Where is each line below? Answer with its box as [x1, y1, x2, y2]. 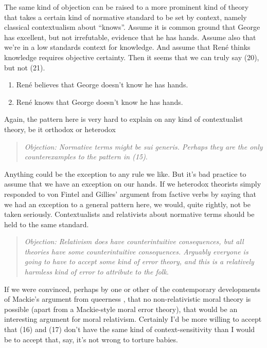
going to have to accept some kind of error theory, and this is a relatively [24, 256, 254, 267]
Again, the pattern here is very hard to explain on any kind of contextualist [4, 114, 243, 124]
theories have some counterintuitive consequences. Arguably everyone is [24, 246, 248, 257]
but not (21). [4, 62, 45, 72]
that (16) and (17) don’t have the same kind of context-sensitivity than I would [4, 324, 255, 335]
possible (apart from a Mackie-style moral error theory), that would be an [4, 303, 238, 314]
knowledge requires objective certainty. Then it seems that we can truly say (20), [4, 51, 259, 62]
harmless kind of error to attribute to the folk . [24, 266, 169, 277]
